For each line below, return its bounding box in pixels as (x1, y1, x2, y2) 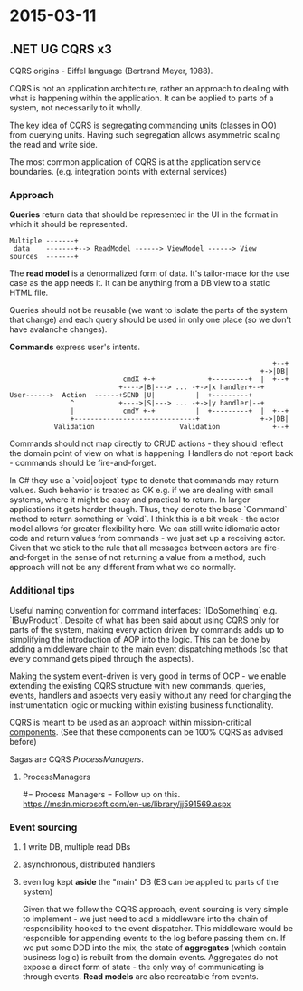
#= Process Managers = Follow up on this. (22, 788, 181, 799)
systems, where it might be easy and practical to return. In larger (9, 494, 251, 505)
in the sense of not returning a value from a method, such (51, 552, 267, 563)
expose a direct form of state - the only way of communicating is (22, 961, 265, 972)
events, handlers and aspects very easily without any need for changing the (9, 690, 292, 700)
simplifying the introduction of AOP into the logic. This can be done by (9, 634, 271, 644)
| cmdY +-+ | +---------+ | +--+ (70, 406, 289, 416)
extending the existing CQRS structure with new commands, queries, (9, 680, 267, 691)
